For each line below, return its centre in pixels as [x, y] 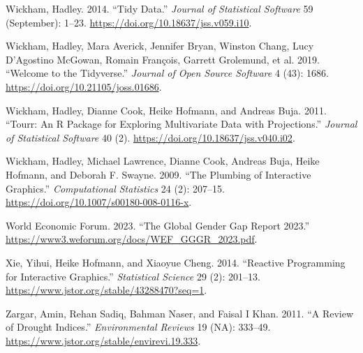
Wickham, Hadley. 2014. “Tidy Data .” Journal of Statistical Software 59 [160, 8]
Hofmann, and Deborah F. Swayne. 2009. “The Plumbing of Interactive [158, 174]
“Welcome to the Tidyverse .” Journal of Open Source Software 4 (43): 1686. [167, 73]
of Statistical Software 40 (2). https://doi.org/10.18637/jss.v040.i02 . [150, 137]
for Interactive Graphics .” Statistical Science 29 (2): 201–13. [133, 276]
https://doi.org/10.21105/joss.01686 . [84, 86]
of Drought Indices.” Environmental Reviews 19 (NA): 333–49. [138, 327]
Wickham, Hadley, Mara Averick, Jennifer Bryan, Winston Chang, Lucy [160, 46]
